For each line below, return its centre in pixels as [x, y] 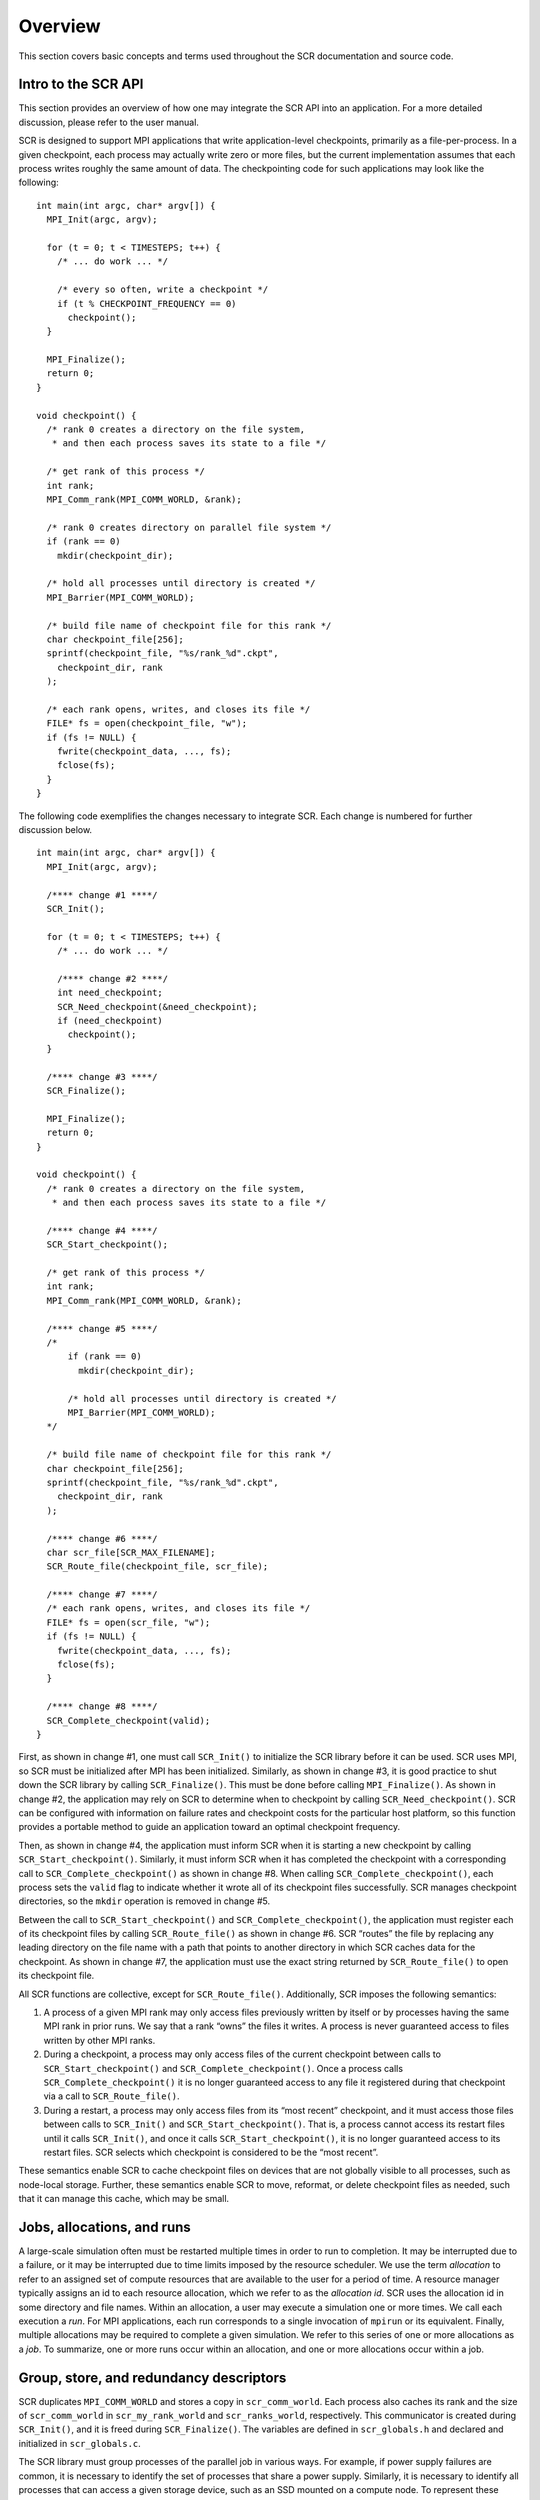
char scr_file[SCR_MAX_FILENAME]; [131, 1552]
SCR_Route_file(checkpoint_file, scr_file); [157, 1566]
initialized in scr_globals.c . [80, 2443]
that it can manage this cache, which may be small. [124, 2199]
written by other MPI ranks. [99, 2040]
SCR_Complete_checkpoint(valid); [128, 1720]
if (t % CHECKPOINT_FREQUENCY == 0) [146, 303]
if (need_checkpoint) [110, 1021]
